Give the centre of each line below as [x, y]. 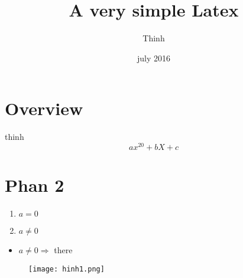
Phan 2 [35, 185]
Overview [44, 108]
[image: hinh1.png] [67, 269]
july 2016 [153, 58]
